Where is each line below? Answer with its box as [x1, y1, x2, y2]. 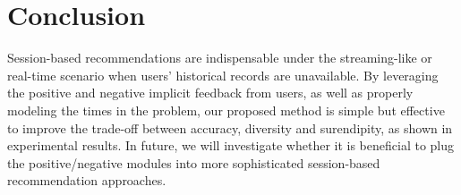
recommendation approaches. [7, 171, 166, 190]
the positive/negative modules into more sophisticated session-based [7, 153, 380, 172]
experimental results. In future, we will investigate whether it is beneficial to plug [7, 136, 455, 155]
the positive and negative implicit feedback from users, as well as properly [7, 83, 414, 102]
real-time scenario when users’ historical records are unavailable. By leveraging [7, 65, 439, 84]
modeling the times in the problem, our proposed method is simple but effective [7, 100, 445, 119]
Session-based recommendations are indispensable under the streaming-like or [7, 48, 432, 67]
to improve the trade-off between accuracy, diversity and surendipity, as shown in [7, 118, 453, 137]
